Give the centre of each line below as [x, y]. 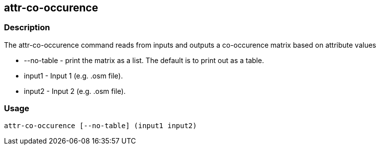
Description [27, 28]
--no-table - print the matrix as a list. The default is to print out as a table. [144, 60]
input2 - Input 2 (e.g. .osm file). [75, 91]
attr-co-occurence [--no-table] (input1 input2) [100, 125]
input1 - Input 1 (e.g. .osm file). [73, 75]
